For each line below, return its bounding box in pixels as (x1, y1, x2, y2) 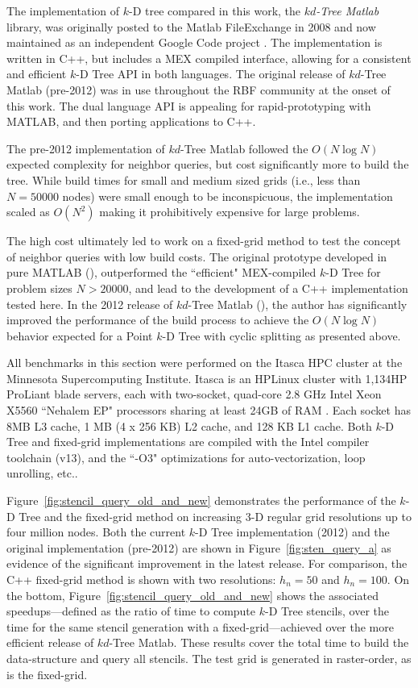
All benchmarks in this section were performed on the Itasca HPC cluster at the (6, 354, 403, 371)
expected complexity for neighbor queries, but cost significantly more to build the (6, 156, 409, 173)
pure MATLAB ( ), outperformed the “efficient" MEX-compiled (6, 264, 317, 281)
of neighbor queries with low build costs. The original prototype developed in (6, 248, 387, 265)
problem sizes (6, 279, 72, 296)
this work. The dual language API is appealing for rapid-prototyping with (6, 97, 371, 114)
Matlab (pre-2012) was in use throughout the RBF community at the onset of (6, 81, 391, 98)
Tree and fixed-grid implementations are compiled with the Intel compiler (6, 433, 370, 450)
